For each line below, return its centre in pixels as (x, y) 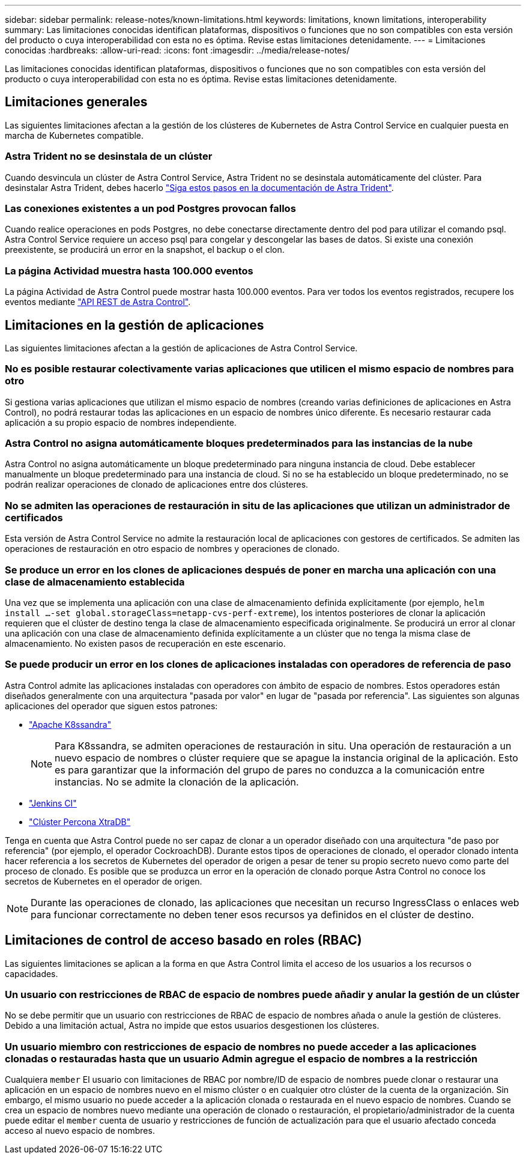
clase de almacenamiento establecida (95, 582)
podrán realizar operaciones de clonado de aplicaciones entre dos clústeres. (157, 485)
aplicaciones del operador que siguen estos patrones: (111, 706)
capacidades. (32, 973)
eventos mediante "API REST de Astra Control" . (98, 302)
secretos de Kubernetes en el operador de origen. (104, 881)
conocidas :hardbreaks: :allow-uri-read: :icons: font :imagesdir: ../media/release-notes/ (177, 50)
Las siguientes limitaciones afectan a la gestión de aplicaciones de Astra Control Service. (181, 348)
